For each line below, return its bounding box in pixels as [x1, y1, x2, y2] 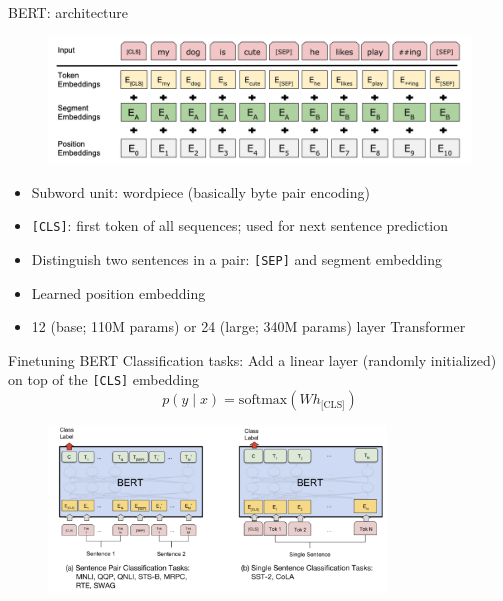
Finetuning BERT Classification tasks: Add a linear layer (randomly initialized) [8, 349, 497, 370]
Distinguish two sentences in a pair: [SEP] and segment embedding [31, 248, 442, 269]
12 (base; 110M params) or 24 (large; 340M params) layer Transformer [31, 316, 466, 337]
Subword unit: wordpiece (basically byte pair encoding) [31, 181, 370, 202]
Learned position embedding [31, 282, 206, 303]
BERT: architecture [8, 2, 129, 22]
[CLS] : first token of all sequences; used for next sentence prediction [31, 215, 449, 236]
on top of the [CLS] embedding [8, 369, 199, 390]
